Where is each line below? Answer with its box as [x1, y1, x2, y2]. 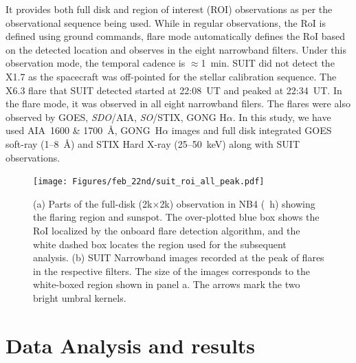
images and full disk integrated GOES [171, 123, 332, 137]
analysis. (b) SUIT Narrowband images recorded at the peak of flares [33, 250, 324, 265]
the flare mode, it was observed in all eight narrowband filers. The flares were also [5, 96, 351, 111]
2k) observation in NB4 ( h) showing [159, 196, 315, 210]
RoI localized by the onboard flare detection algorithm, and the [33, 223, 300, 237]
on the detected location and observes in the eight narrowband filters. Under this [5, 42, 346, 56]
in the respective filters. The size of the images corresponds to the [33, 263, 311, 278]
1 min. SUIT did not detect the [201, 56, 335, 70]
